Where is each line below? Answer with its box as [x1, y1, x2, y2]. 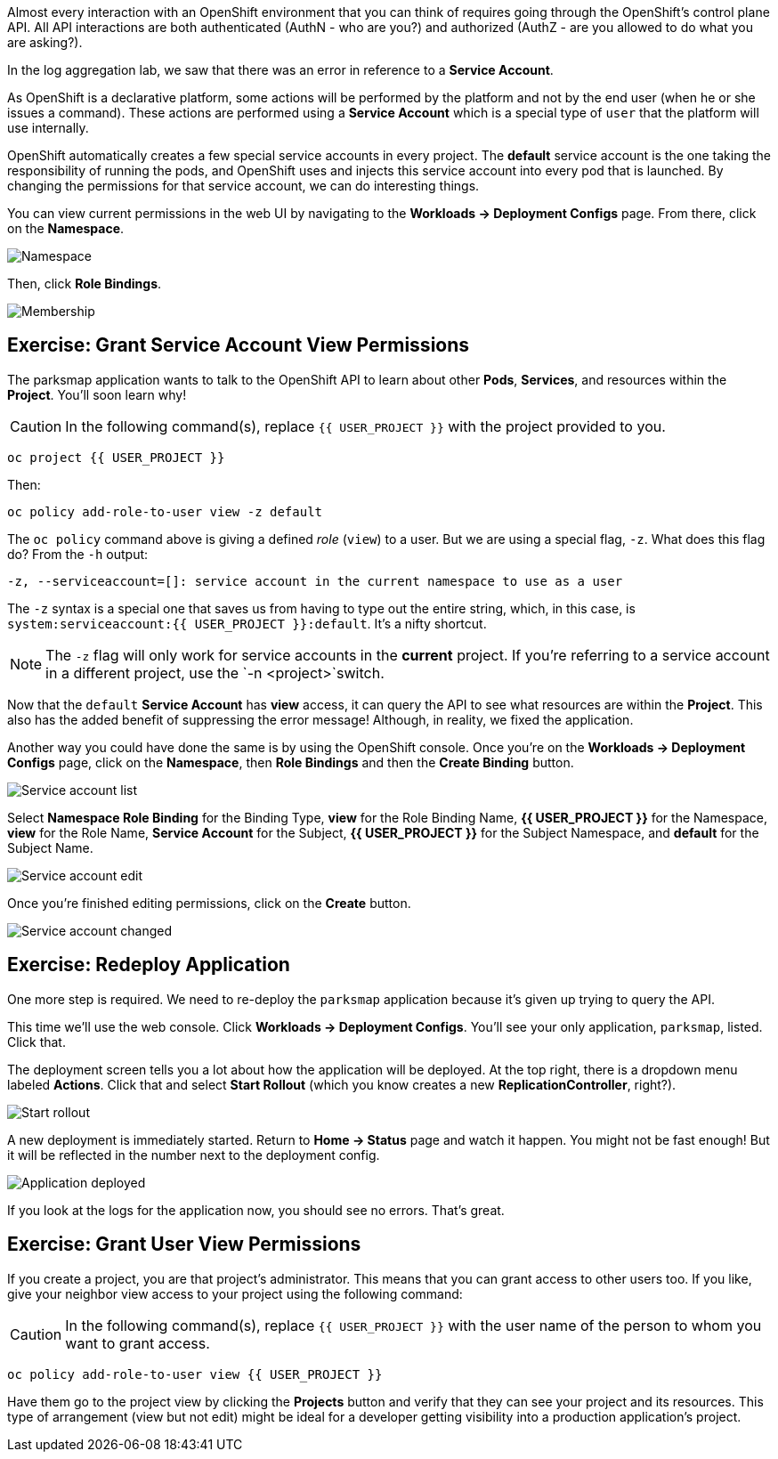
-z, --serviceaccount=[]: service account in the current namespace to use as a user [7, 573, 623, 588]
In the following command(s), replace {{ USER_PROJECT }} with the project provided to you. [65, 417, 666, 435]
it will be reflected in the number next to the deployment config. [7, 1147, 380, 1163]
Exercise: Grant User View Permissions [7, 1233, 361, 1256]
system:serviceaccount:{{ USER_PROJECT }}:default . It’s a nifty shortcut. [7, 615, 487, 631]
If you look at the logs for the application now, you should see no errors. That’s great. [7, 1202, 505, 1218]
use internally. [7, 120, 89, 135]
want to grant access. [65, 1333, 210, 1352]
